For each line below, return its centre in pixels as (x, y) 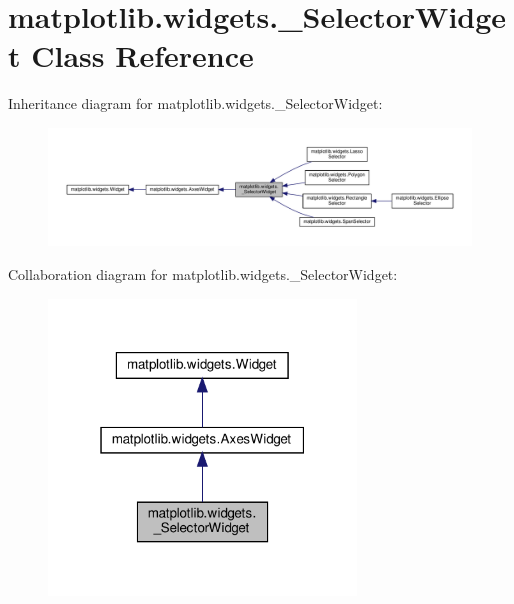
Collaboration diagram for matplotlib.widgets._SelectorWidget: (203, 273)
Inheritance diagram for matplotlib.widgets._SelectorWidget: (195, 103)
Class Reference (142, 55)
